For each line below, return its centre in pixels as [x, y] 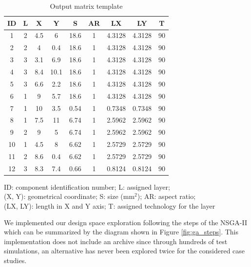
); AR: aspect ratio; [166, 196]
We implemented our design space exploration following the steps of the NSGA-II [126, 222]
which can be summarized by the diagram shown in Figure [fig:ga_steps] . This [121, 232]
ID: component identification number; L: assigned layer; [87, 187]
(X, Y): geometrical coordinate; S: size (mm [69, 196]
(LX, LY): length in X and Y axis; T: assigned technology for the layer [110, 206]
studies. [15, 260]
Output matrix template [86, 6]
